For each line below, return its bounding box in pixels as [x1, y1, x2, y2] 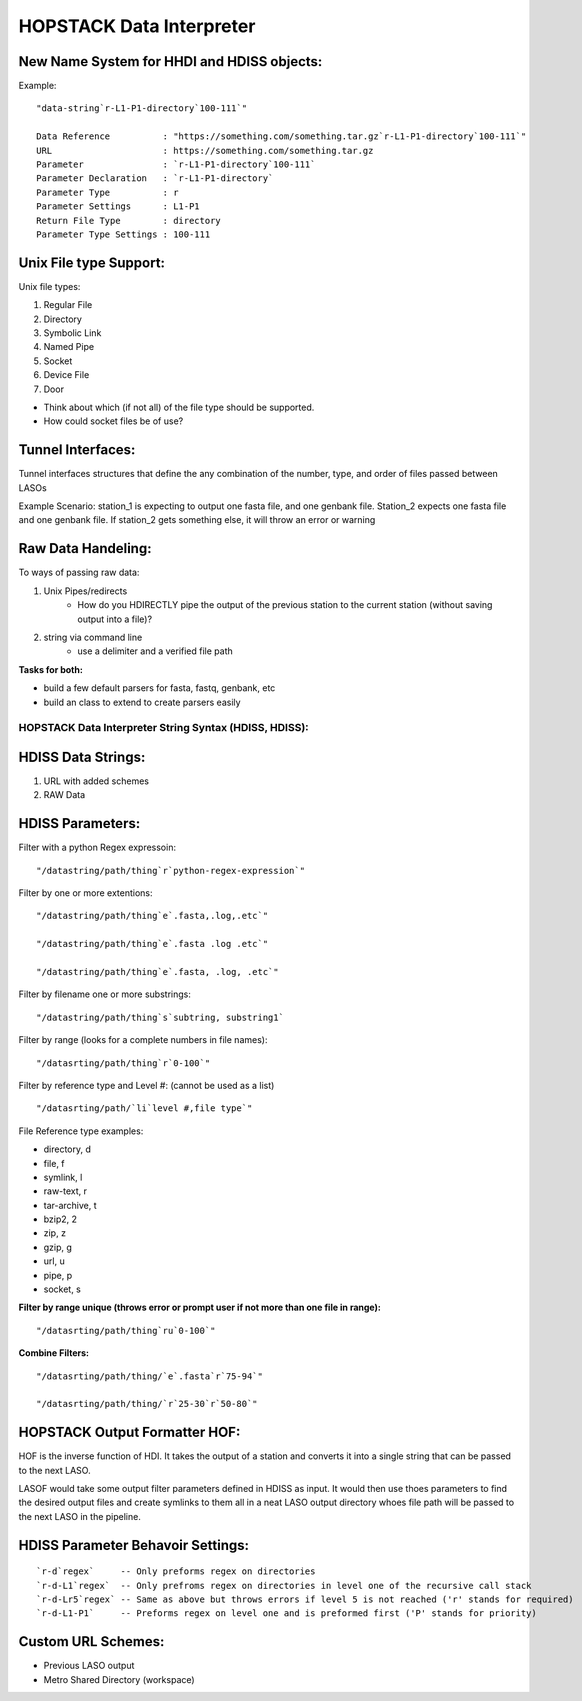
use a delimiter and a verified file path [77, 645, 234, 657]
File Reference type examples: [18, 1125, 144, 1137]
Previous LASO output [43, 1660, 135, 1672]
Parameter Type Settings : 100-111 [36, 228, 211, 240]
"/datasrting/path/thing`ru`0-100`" [36, 1325, 216, 1336]
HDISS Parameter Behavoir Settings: [18, 1536, 250, 1554]
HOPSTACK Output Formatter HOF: [18, 1424, 241, 1441]
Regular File [43, 299, 93, 311]
